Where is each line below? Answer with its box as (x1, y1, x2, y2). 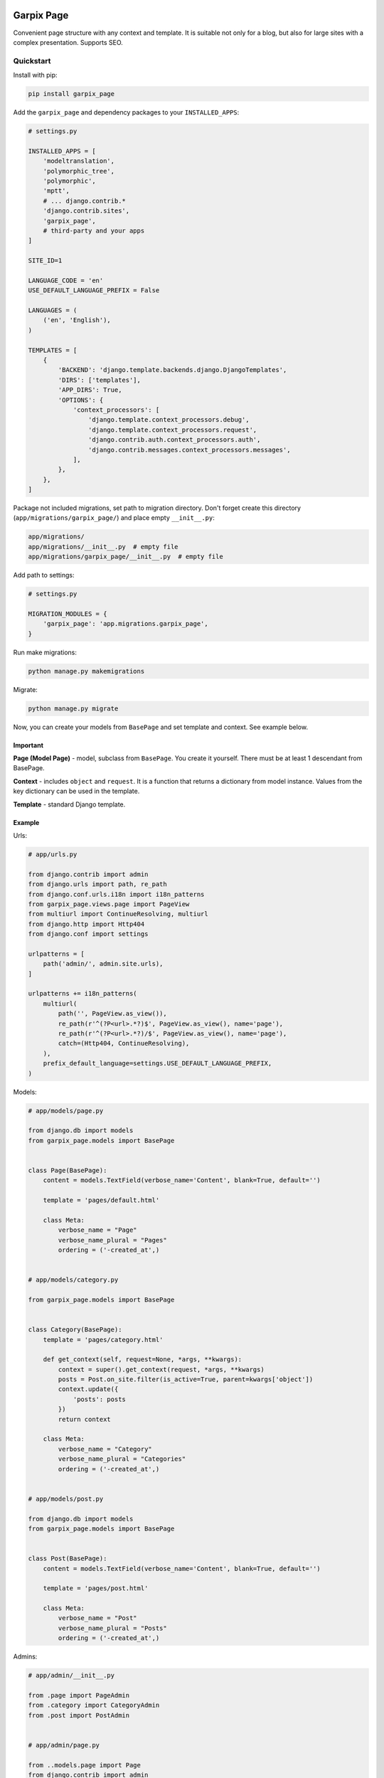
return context (58, 1415, 112, 1423)
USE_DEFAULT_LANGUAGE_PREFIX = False (28, 287, 160, 294)
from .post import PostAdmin (28, 1711, 130, 1719)
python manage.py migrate (28, 704, 119, 713)
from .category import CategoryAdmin (28, 1701, 160, 1710)
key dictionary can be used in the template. (13, 787, 140, 796)
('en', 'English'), (43, 316, 112, 324)
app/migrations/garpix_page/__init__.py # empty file (28, 553, 223, 561)
